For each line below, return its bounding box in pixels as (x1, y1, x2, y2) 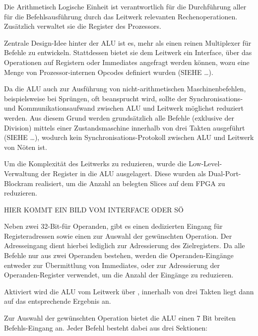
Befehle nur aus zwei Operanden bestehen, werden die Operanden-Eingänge (4, 250, 234, 261)
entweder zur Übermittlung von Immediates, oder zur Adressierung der (4, 260, 220, 270)
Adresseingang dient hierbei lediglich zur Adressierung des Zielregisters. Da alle (4, 240, 245, 251)
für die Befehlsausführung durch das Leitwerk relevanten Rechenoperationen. (4, 11, 238, 21)
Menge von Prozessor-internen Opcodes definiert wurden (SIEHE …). (4, 67, 213, 77)
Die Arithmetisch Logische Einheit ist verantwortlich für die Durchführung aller (4, 1, 247, 11)
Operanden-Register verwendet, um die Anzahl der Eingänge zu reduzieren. (4, 269, 234, 280)
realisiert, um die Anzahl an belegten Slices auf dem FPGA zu (35, 178, 225, 188)
